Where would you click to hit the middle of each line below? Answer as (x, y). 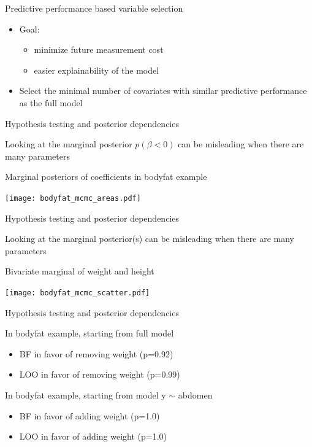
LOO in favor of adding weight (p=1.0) (93, 436)
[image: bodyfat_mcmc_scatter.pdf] (78, 293)
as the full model (51, 102)
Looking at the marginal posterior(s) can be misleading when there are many (150, 239)
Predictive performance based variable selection (94, 8)
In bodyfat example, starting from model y (86, 395)
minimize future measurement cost (99, 49)
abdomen (195, 395)
